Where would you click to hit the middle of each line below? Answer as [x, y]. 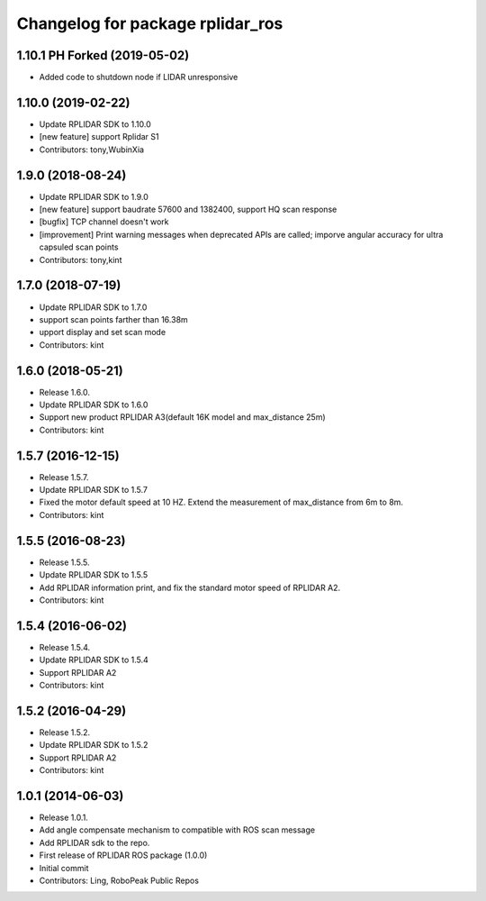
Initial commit [64, 868]
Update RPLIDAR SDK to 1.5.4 [94, 660]
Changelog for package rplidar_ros [150, 23]
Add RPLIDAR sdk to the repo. [94, 842]
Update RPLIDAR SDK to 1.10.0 [95, 124]
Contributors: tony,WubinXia [91, 150]
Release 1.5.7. [64, 477]
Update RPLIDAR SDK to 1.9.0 [94, 196]
